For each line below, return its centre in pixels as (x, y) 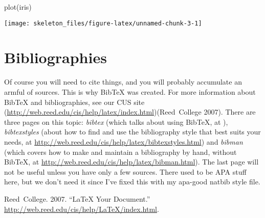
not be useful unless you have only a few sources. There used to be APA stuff (125, 171)
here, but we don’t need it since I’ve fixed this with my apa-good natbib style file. (132, 182)
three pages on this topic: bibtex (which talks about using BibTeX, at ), (116, 121)
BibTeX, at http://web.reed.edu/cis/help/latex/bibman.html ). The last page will (131, 162)
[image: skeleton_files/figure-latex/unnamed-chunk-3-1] (103, 23)
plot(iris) (18, 7)
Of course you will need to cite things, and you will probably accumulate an (123, 82)
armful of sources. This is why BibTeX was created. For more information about (130, 91)
